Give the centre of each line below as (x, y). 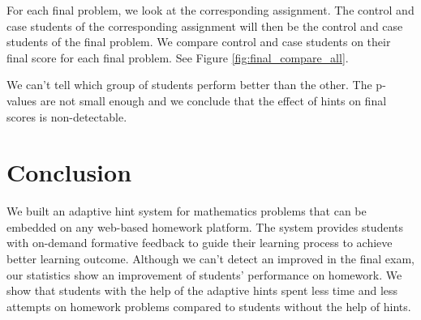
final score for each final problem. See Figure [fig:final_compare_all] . (178, 57)
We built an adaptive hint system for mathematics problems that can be (187, 211)
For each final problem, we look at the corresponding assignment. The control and (210, 10)
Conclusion (69, 172)
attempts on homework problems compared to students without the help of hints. (209, 306)
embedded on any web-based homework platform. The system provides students (205, 226)
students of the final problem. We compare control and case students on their (199, 42)
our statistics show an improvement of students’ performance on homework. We (204, 274)
